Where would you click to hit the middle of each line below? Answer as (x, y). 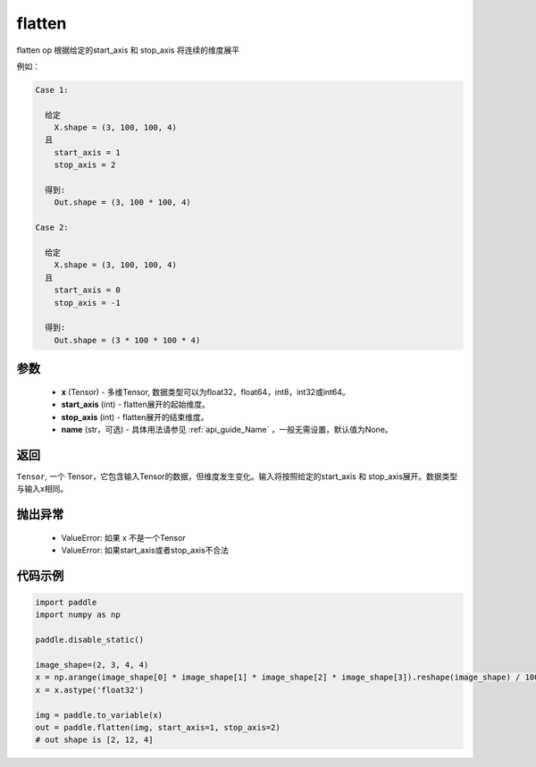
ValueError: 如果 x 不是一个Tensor (124, 537)
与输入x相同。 (42, 489)
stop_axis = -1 (87, 303)
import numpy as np (78, 615)
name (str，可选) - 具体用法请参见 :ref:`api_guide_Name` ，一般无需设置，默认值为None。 (227, 429)
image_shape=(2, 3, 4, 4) (92, 665)
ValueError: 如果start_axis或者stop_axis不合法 (145, 550)
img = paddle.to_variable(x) (99, 715)
